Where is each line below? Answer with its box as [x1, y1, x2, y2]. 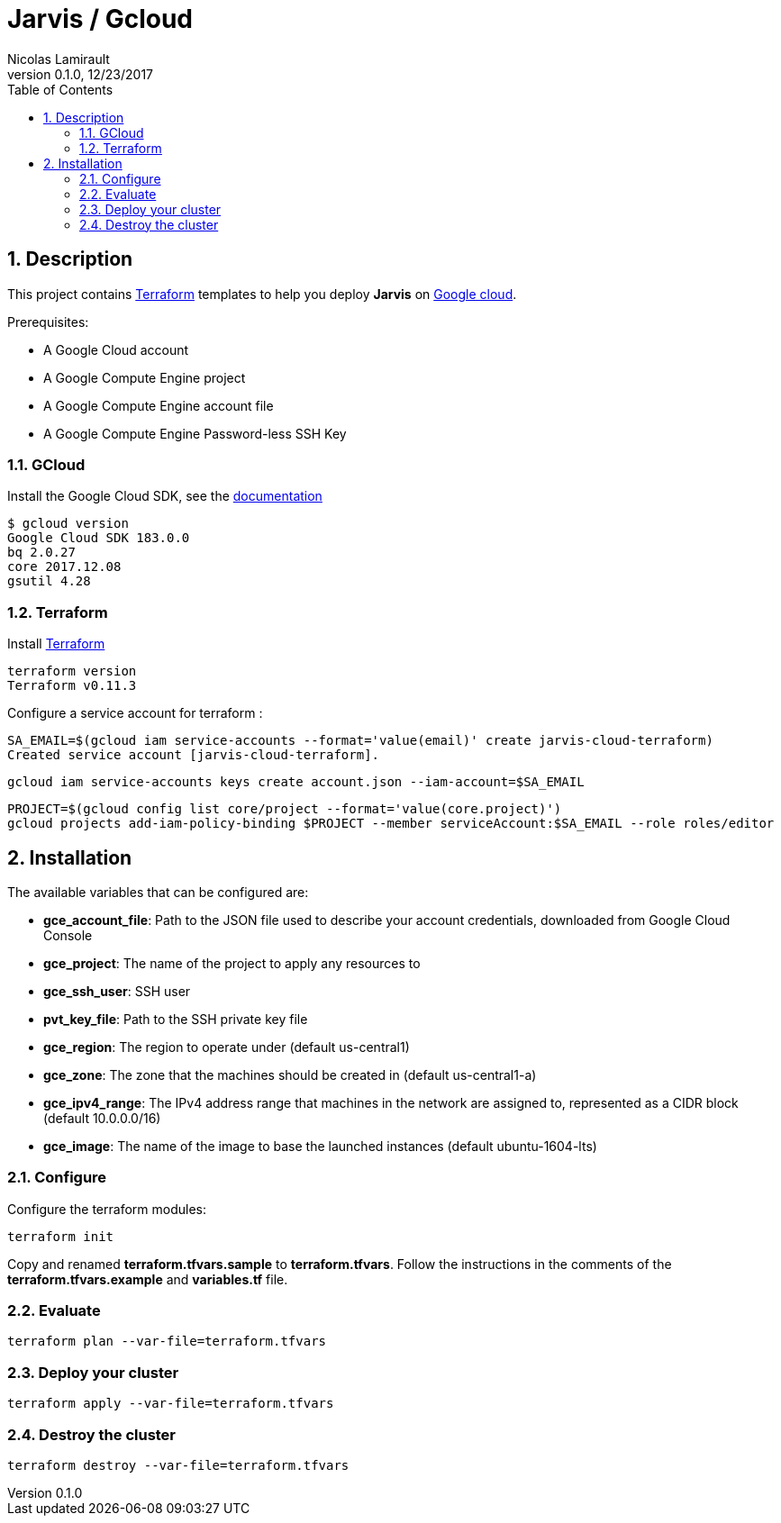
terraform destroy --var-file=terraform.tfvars [7, 1457, 350, 1473]
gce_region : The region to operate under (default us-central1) [43, 1038, 410, 1055]
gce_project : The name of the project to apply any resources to [43, 955, 421, 971]
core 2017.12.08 [7, 559, 122, 575]
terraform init [7, 1228, 114, 1244]
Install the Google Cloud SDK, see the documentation [7, 488, 322, 504]
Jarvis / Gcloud [7, 4, 193, 34]
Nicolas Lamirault [7, 50, 110, 67]
